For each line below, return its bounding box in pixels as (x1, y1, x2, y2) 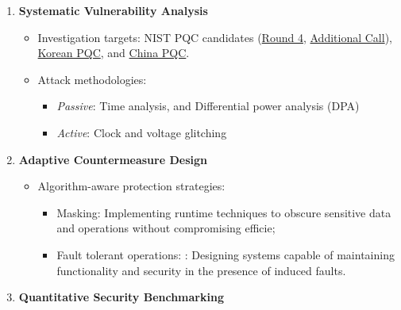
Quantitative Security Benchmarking (18, 289, 224, 305)
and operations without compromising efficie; (56, 220, 276, 236)
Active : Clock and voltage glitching (56, 124, 227, 140)
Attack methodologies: (37, 71, 147, 87)
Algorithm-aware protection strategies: (37, 178, 226, 194)
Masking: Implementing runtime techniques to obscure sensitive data (56, 204, 391, 220)
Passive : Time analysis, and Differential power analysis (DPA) (56, 98, 360, 114)
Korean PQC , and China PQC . (37, 44, 190, 61)
